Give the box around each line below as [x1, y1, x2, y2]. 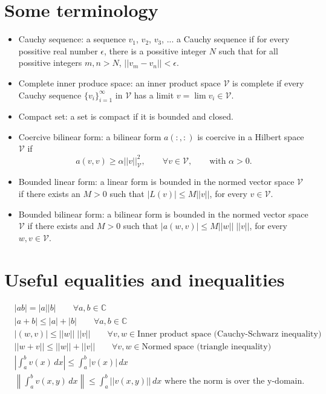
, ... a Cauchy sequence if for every [161, 33, 290, 45]
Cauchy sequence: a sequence [18, 33, 126, 45]
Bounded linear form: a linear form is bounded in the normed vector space [18, 175, 295, 188]
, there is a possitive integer [104, 44, 207, 57]
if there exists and [27, 219, 94, 232]
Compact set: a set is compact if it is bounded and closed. [18, 110, 233, 123]
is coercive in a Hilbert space [197, 130, 304, 143]
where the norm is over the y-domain [165, 376, 302, 386]
